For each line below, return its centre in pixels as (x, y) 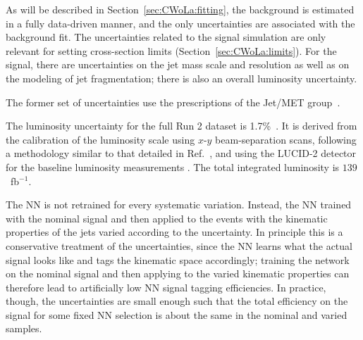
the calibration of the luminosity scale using (100, 139)
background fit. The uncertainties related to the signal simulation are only (166, 37)
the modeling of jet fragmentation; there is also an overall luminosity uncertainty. (181, 78)
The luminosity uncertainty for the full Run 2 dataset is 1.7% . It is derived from (181, 126)
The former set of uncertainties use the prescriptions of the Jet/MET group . (173, 102)
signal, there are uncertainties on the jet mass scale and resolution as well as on (178, 64)
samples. (24, 328)
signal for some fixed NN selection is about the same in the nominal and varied (177, 314)
